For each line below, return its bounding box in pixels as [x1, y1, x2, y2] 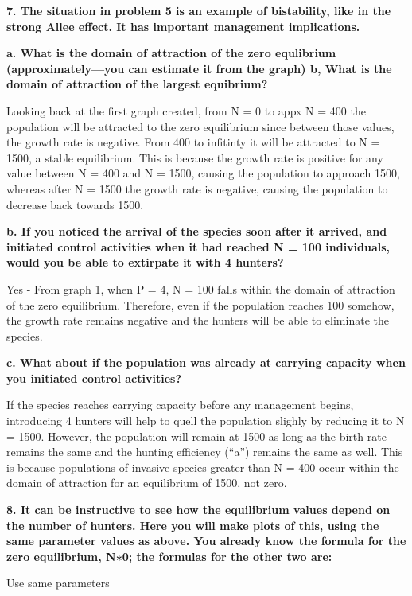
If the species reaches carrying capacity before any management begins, [6, 396, 354, 413]
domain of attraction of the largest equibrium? [6, 76, 268, 92]
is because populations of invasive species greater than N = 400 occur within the [6, 458, 399, 475]
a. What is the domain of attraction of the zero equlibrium [6, 45, 336, 61]
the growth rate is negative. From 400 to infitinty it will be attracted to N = [6, 134, 380, 150]
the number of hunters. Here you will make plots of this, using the [6, 516, 379, 533]
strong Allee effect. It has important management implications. [6, 18, 360, 34]
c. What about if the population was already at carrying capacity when [6, 354, 406, 371]
